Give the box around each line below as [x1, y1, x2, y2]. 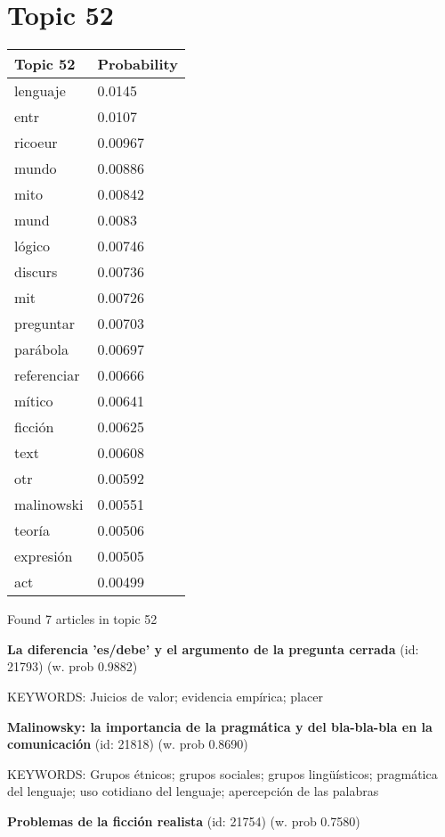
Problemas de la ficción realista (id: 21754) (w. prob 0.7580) [7, 811, 360, 830]
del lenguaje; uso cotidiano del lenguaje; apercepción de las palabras [7, 782, 379, 800]
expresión [14, 546, 73, 567]
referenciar [14, 365, 80, 386]
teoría [14, 520, 51, 541]
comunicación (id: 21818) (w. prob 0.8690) [7, 734, 248, 753]
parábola [14, 339, 69, 360]
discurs [14, 261, 58, 283]
